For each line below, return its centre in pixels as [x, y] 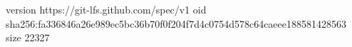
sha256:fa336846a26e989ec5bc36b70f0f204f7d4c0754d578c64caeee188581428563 [176, 23]
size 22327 [28, 37]
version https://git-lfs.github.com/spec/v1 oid [106, 9]
